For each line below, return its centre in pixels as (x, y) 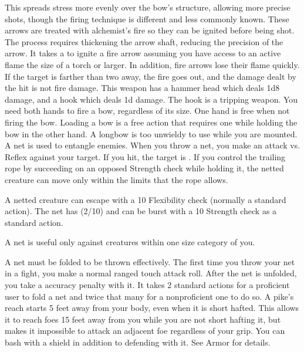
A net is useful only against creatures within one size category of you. (130, 242)
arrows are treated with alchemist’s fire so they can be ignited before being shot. (150, 30)
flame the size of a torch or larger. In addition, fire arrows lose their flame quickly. (152, 64)
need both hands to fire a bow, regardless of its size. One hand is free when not (147, 111)
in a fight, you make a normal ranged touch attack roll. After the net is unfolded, (151, 273)
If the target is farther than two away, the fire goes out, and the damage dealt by (151, 76)
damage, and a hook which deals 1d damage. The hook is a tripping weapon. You (151, 99)
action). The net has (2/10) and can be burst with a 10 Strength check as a (141, 211)
